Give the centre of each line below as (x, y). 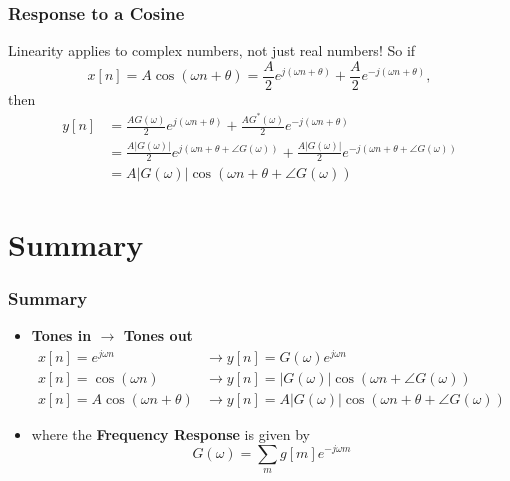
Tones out (158, 335)
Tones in (61, 335)
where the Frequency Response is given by (170, 433)
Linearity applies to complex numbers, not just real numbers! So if (212, 50)
